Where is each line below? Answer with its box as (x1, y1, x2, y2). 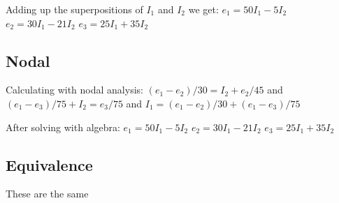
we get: (188, 2, 219, 16)
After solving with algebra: (6, 119, 120, 134)
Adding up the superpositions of (6, 2, 143, 16)
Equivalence (6, 153, 93, 175)
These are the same (6, 186, 89, 201)
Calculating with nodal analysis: (6, 82, 143, 97)
